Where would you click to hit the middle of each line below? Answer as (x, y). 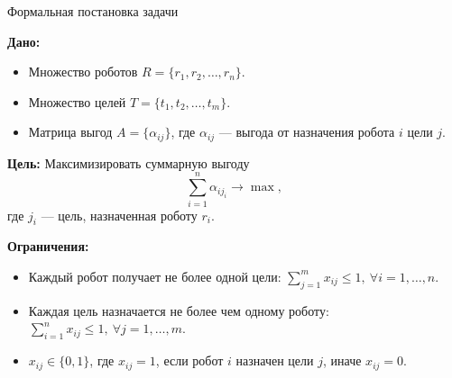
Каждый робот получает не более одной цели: (155, 276)
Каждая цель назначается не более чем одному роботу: (179, 310)
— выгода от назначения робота (307, 132)
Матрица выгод (70, 132)
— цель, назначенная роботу (119, 215)
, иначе (342, 360)
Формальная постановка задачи (93, 11)
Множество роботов (83, 72)
